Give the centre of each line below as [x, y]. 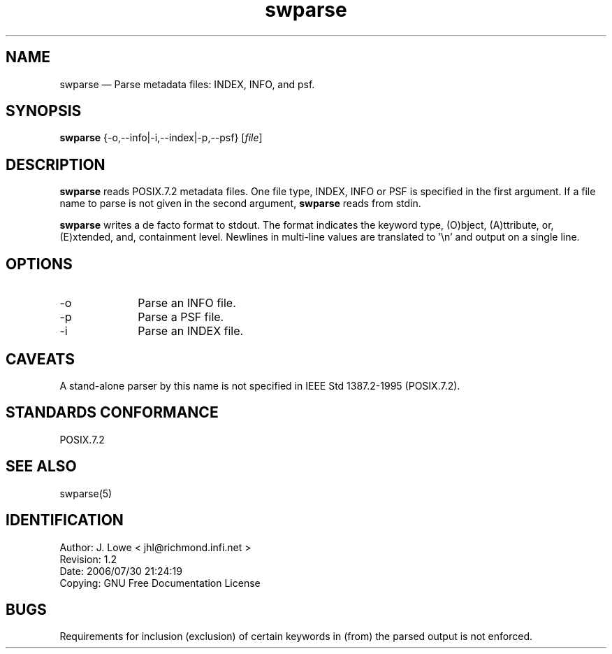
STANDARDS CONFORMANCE [112, 413]
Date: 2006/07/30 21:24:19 [121, 571]
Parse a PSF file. [181, 317]
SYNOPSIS [44, 111]
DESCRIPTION [56, 164]
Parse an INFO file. [187, 303]
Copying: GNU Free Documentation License [160, 583]
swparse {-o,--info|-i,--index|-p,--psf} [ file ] [161, 138]
